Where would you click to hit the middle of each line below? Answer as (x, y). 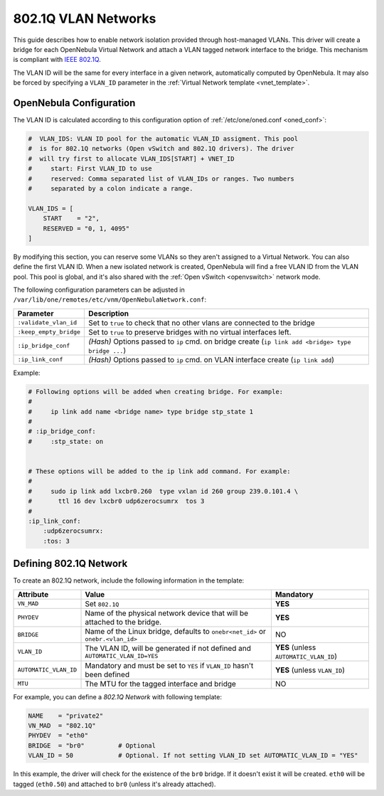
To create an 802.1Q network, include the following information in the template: (129, 580)
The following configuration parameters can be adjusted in (99, 290)
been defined (107, 674)
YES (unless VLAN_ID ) (310, 670)
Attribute (33, 594)
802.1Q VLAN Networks (85, 18)
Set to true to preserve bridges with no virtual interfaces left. (190, 332)
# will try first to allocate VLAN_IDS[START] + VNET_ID (131, 159)
